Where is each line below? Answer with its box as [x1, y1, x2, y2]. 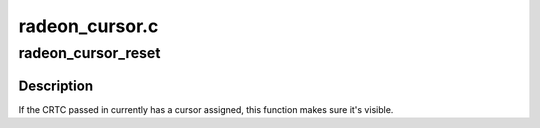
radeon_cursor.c [18, 15, 159, 37]
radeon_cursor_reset [18, 44, 161, 62]
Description [18, 77, 94, 94]
